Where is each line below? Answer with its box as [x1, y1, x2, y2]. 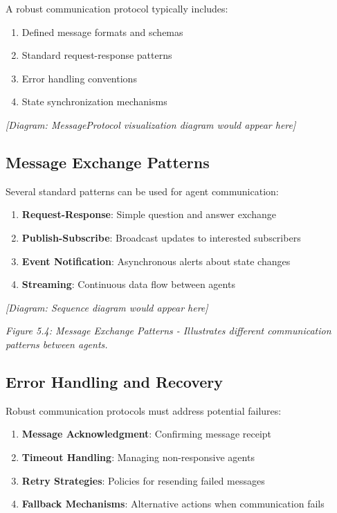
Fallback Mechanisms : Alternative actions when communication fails [21, 496, 325, 511]
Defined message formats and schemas [21, 24, 183, 39]
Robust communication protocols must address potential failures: [6, 403, 282, 417]
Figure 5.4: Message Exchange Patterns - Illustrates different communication [6, 323, 331, 338]
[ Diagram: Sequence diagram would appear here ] [6, 300, 208, 314]
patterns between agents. [6, 336, 108, 351]
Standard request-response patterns [21, 48, 172, 62]
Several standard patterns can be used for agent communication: [6, 183, 279, 198]
